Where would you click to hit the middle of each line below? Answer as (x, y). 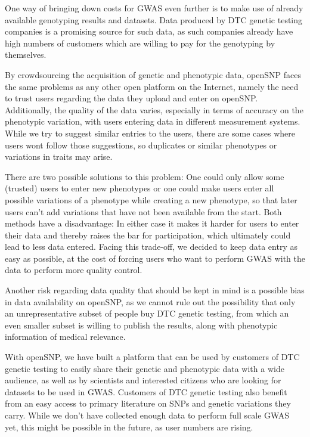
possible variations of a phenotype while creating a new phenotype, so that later (151, 199)
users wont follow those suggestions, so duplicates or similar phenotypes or (141, 145)
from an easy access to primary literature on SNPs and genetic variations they (148, 403)
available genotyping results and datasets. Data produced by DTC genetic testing (154, 19)
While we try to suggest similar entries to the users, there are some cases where (150, 133)
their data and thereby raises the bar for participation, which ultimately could (148, 235)
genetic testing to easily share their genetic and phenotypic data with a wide (145, 368)
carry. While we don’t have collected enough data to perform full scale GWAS (147, 415)
